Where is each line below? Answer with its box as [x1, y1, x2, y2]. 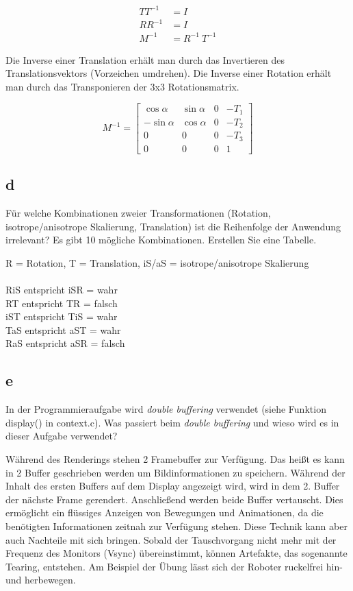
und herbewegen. [5, 572, 76, 587]
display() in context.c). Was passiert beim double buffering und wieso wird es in [5, 415, 339, 429]
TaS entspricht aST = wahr [5, 322, 121, 337]
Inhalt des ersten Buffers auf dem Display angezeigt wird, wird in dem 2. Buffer [5, 479, 340, 493]
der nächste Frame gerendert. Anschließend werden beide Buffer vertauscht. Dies [5, 492, 343, 506]
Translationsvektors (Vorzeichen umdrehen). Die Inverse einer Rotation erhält [5, 66, 332, 80]
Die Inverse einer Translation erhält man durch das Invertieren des [5, 52, 285, 67]
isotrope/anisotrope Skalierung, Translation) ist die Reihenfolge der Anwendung [5, 219, 341, 233]
